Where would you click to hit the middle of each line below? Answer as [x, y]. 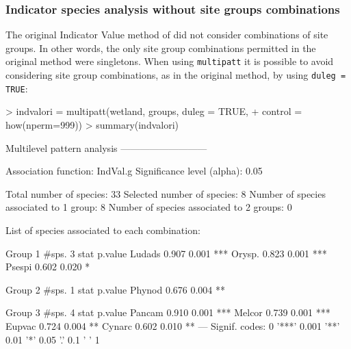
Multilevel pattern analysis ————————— [106, 147]
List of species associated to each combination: [103, 230]
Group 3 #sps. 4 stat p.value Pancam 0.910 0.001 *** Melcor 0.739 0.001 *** [168, 312]
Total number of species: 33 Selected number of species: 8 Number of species [166, 193]
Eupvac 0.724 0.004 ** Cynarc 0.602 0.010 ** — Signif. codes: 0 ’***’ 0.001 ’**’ [173, 325]
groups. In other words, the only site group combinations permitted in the [161, 48]
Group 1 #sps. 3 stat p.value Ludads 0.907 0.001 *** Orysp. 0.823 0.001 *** [166, 253]
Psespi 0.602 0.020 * [48, 267]
